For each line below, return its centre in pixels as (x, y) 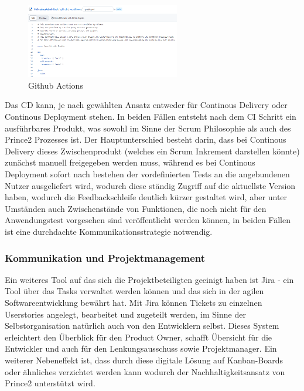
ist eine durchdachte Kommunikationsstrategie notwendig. (109, 231)
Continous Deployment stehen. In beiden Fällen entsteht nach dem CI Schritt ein (151, 117)
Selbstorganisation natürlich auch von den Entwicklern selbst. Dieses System (142, 326)
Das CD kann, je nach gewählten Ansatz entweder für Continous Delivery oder (146, 105)
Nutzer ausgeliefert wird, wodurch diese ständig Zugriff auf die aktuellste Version (150, 185)
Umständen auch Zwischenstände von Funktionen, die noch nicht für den (136, 208)
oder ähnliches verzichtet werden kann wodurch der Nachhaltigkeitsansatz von (145, 371)
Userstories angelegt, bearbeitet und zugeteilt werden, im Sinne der (125, 314)
